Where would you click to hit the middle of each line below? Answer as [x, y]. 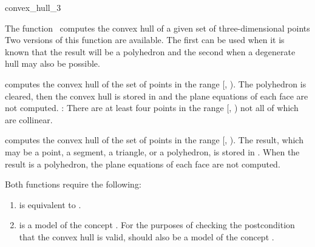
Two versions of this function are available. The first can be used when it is [145, 40]
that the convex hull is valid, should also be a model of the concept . [147, 236]
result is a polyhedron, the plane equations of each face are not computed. [143, 164]
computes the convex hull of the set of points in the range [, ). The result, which [154, 140]
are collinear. [29, 119]
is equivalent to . [50, 204]
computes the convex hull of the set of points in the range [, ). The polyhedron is [156, 83]
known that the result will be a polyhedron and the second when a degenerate [150, 51]
